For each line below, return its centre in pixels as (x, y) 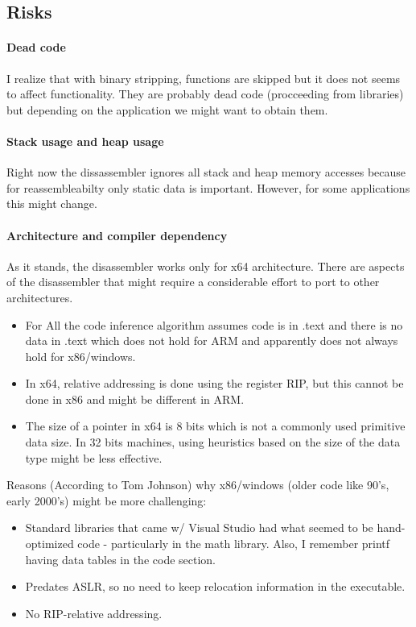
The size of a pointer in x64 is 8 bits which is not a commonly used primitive (215, 426)
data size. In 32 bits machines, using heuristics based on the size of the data (213, 442)
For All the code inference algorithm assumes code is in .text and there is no (214, 324)
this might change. (52, 203)
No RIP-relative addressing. (94, 613)
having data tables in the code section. (121, 559)
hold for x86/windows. (80, 356)
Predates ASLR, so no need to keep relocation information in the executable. (215, 586)
